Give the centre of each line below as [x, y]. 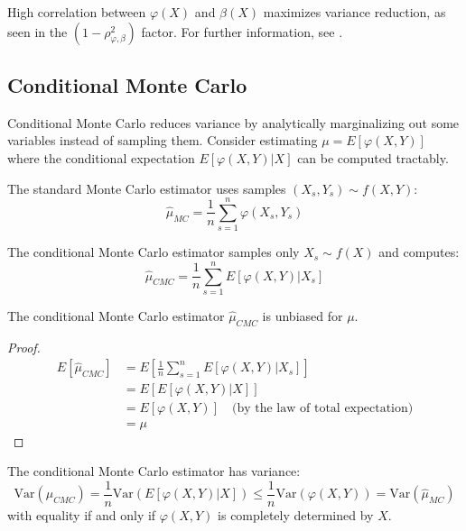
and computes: [419, 252]
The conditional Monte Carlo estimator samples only [154, 252]
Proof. [24, 347]
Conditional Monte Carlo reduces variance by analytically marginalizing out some [233, 122]
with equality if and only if [82, 514]
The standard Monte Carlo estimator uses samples [147, 188]
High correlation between [77, 12]
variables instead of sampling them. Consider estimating [163, 140]
